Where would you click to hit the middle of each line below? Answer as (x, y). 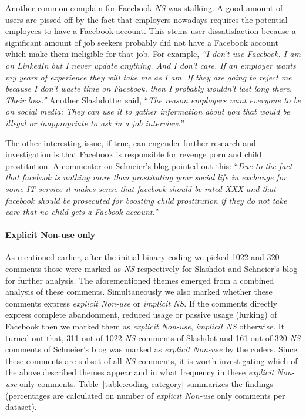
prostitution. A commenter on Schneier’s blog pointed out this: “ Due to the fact (149, 165)
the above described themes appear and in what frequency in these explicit (140, 372)
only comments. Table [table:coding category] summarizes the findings (147, 384)
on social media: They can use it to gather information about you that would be (148, 111)
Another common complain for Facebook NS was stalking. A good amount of (144, 8)
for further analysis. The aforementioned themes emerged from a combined (140, 280)
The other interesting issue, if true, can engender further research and (131, 142)
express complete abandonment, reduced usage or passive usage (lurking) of (141, 315)
